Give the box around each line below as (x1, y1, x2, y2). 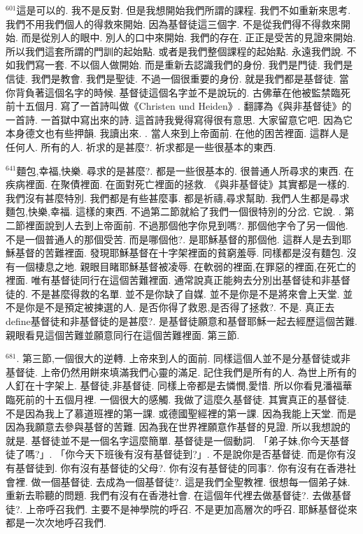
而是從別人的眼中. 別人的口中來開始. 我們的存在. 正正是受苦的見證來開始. (21, 30, 356, 45)
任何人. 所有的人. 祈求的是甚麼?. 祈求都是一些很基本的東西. (6, 139, 276, 154)
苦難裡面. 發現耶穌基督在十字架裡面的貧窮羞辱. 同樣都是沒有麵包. (44, 245, 343, 260)
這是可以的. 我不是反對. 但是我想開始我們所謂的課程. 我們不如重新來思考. (16, 3, 351, 17)
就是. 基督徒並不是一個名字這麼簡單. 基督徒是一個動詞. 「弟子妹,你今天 (6, 433, 330, 447)
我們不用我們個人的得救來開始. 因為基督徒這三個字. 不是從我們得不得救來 (6, 16, 341, 31)
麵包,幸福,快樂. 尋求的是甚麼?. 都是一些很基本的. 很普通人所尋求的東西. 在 (16, 163, 355, 178)
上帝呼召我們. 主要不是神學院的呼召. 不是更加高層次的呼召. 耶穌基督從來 (26, 501, 357, 516)
